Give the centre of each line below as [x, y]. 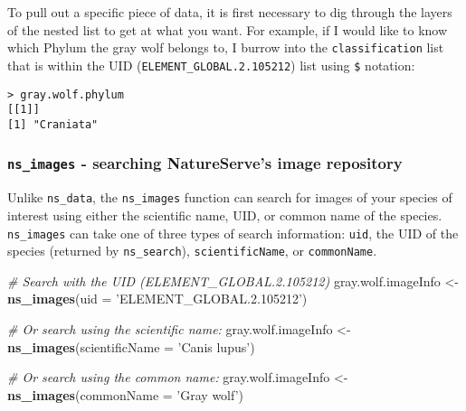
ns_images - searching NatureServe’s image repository [205, 163]
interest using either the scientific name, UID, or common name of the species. [225, 215]
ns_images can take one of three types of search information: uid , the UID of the [233, 233]
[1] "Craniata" [53, 124]
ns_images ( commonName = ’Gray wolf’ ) [126, 394]
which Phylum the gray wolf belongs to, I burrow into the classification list [226, 47]
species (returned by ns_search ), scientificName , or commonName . [192, 251]
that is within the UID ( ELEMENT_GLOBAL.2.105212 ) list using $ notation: [211, 65]
